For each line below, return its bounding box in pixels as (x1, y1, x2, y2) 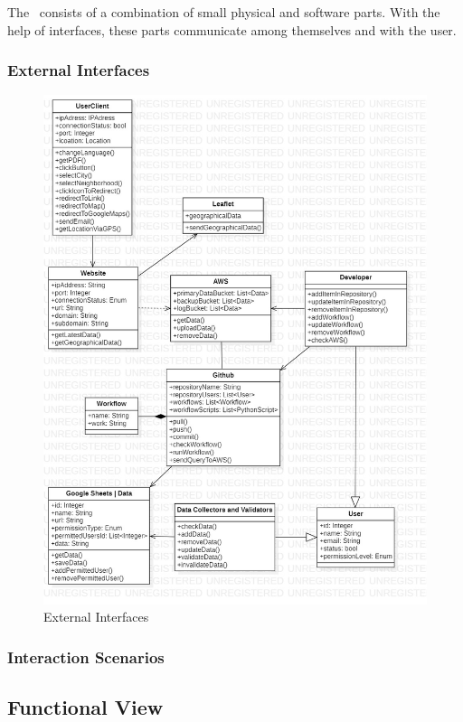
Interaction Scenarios (7, 645, 165, 668)
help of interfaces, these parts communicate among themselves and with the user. (7, 20, 457, 39)
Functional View (7, 692, 164, 720)
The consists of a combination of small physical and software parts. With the (7, 3, 440, 21)
